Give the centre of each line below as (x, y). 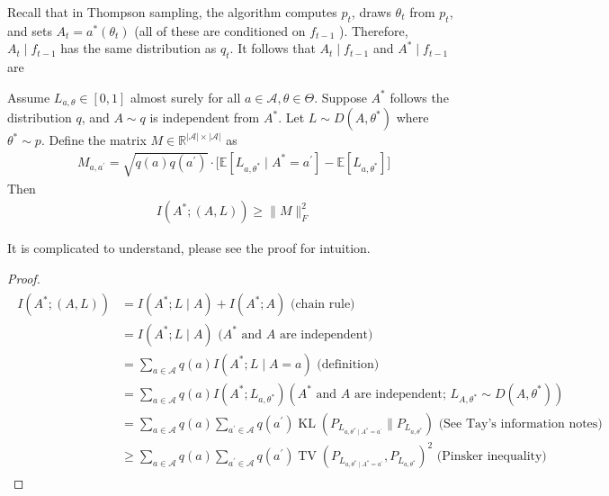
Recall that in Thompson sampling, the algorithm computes (172, 12)
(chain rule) (322, 305)
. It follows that (273, 48)
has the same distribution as (139, 48)
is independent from (205, 117)
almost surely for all (186, 97)
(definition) (348, 364)
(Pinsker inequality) (492, 457)
